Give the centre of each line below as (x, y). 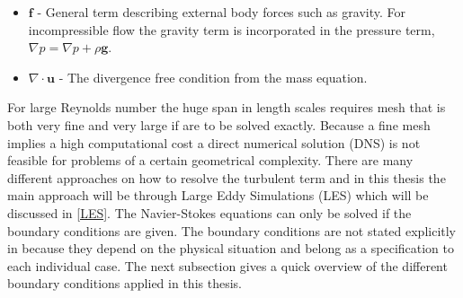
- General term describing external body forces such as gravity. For (221, 12)
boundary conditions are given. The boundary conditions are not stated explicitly (232, 230)
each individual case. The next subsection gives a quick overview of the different (227, 265)
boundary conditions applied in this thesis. (125, 283)
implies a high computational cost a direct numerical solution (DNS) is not (214, 142)
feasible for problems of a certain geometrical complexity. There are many (210, 160)
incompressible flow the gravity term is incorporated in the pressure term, (231, 29)
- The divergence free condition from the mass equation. (213, 77)
